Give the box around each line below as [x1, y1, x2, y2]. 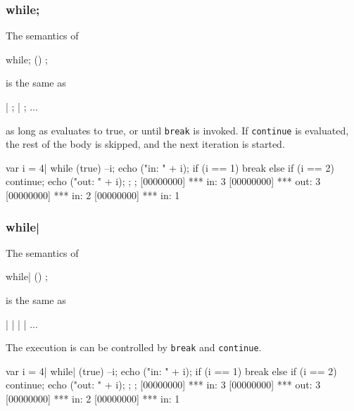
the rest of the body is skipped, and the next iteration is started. [6, 137, 285, 151]
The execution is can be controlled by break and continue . [6, 340, 262, 355]
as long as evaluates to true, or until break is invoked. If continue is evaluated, [6, 122, 349, 137]
